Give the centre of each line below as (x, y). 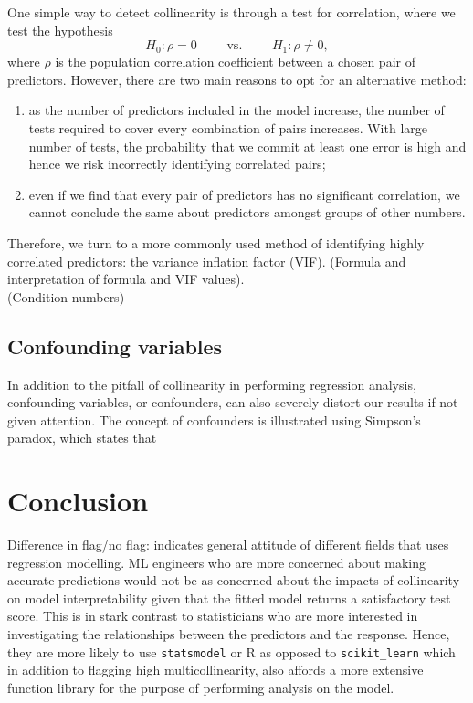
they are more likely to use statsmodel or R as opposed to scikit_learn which (231, 651)
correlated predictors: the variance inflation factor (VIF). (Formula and (207, 261)
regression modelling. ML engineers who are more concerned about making (216, 562)
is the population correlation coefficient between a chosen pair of (235, 62)
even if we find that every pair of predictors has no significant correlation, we (244, 194)
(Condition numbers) (66, 296)
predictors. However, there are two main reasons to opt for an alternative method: (237, 79)
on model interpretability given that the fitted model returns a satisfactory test (229, 598)
